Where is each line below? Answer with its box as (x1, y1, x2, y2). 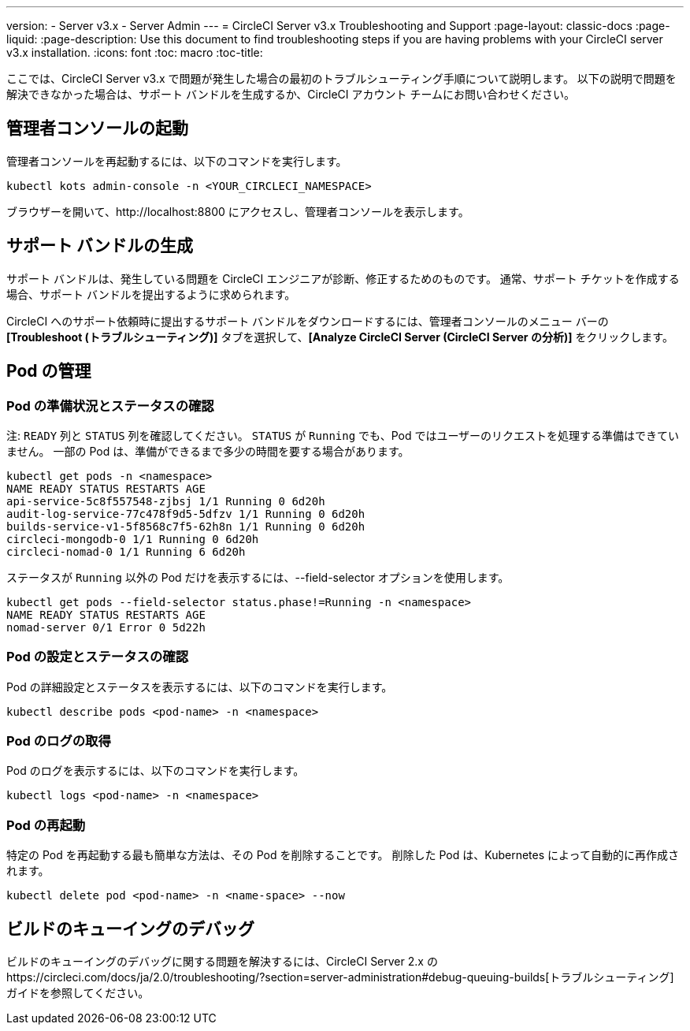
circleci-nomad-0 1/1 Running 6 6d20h (6, 545, 246, 558)
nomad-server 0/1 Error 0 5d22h (6, 620, 206, 634)
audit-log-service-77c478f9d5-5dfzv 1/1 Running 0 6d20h (6, 507, 365, 520)
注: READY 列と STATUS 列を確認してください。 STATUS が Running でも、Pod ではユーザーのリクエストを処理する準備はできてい (6, 428, 680, 442)
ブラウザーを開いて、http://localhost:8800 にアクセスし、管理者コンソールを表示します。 (6, 204, 469, 218)
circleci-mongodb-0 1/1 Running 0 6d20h (6, 532, 259, 545)
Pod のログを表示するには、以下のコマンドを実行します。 (6, 764, 305, 778)
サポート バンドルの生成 (6, 236, 194, 256)
